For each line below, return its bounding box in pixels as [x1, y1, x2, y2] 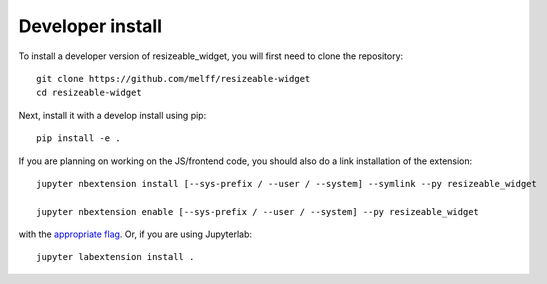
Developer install [18, 15, 163, 37]
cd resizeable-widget [36, 87, 142, 99]
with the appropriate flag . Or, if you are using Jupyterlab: [18, 228, 253, 240]
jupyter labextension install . [36, 251, 195, 263]
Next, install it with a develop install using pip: [18, 109, 207, 121]
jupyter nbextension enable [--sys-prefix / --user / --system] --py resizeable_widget [36, 206, 480, 217]
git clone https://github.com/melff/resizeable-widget [36, 73, 311, 84]
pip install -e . [36, 133, 121, 144]
